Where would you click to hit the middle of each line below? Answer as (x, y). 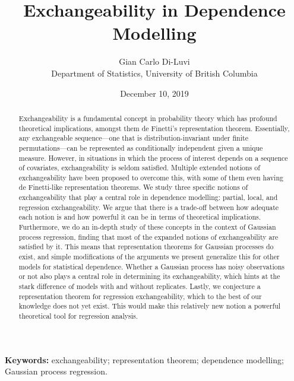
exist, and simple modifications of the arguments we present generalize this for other (149, 257)
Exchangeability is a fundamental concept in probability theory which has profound (148, 118)
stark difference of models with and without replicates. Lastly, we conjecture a (140, 286)
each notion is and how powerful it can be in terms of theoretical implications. (140, 217)
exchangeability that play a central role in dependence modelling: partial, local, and (148, 197)
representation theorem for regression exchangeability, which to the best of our (140, 296)
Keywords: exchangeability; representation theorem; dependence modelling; (144, 359)
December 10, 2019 (154, 93)
